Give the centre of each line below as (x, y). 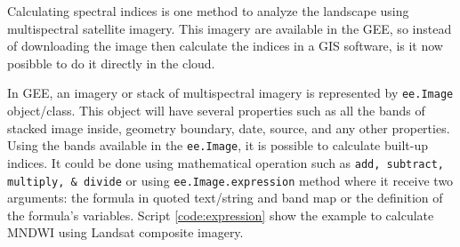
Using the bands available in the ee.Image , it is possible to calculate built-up (218, 145)
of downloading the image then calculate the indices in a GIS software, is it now (225, 46)
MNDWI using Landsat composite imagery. (125, 232)
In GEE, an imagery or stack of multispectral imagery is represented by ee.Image (230, 93)
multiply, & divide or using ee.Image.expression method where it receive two (230, 180)
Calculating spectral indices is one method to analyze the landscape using (208, 11)
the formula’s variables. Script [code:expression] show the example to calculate (221, 215)
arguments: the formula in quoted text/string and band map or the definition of (225, 198)
